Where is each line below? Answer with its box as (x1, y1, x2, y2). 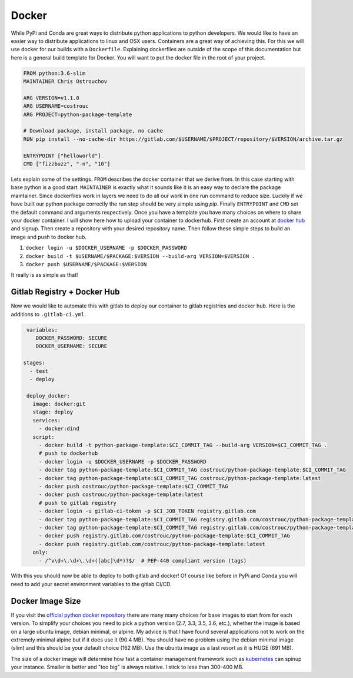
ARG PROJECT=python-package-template (23, 111, 132, 118)
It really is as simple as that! (11, 272, 78, 279)
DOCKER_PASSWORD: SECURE (35, 335, 108, 341)
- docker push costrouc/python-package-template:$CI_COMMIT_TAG (38, 483, 228, 490)
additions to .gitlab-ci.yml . (11, 310, 86, 317)
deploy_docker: (26, 392, 71, 399)
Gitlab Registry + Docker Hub (11, 287, 120, 297)
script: (32, 434, 55, 440)
